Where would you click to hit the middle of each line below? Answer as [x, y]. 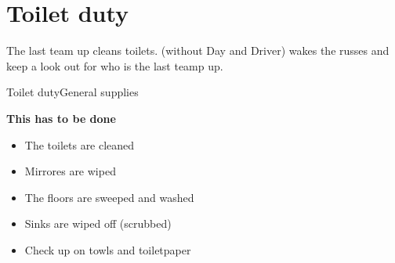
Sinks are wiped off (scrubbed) [98, 223]
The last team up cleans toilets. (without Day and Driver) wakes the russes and [198, 50]
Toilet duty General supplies [72, 92]
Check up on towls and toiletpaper [108, 249]
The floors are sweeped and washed [109, 197]
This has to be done [61, 118]
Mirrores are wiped [70, 171]
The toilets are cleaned [80, 144]
